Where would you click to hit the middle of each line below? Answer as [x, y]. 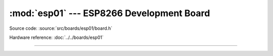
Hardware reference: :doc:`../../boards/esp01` [56, 37]
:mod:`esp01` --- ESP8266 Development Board [110, 13]
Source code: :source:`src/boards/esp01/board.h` [61, 28]
